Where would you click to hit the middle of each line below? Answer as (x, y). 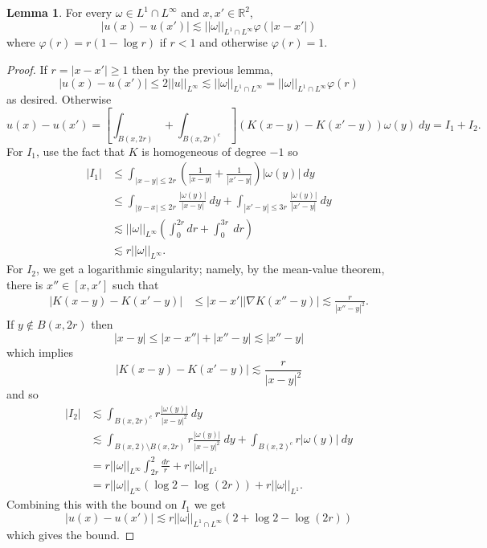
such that (136, 284)
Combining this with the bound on (92, 504)
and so (23, 394)
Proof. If (27, 69)
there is (25, 284)
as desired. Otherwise (59, 99)
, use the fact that (81, 151)
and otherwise (234, 42)
